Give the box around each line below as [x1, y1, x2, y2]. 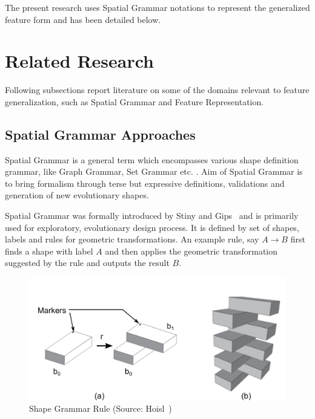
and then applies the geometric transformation [105, 244, 278, 257]
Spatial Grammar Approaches [5, 125, 196, 143]
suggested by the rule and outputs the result [5, 256, 170, 269]
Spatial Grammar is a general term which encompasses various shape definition [5, 153, 299, 166]
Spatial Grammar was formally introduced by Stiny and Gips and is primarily [5, 209, 299, 222]
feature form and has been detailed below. [5, 13, 161, 25]
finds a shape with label [5, 244, 93, 257]
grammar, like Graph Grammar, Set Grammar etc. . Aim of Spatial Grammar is [5, 165, 303, 178]
